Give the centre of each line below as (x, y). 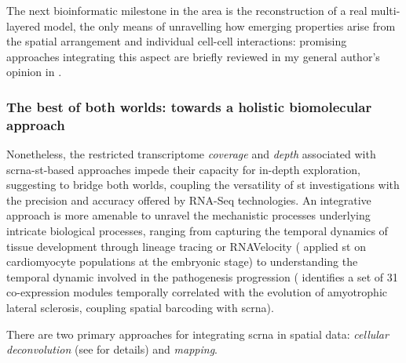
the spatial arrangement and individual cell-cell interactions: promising (177, 41)
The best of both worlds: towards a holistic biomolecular (189, 106)
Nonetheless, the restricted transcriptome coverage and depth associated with (191, 154)
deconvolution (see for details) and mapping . (112, 349)
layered (24, 25)
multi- (386, 10)
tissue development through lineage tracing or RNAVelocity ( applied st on (186, 246)
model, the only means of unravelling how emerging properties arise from (219, 25)
